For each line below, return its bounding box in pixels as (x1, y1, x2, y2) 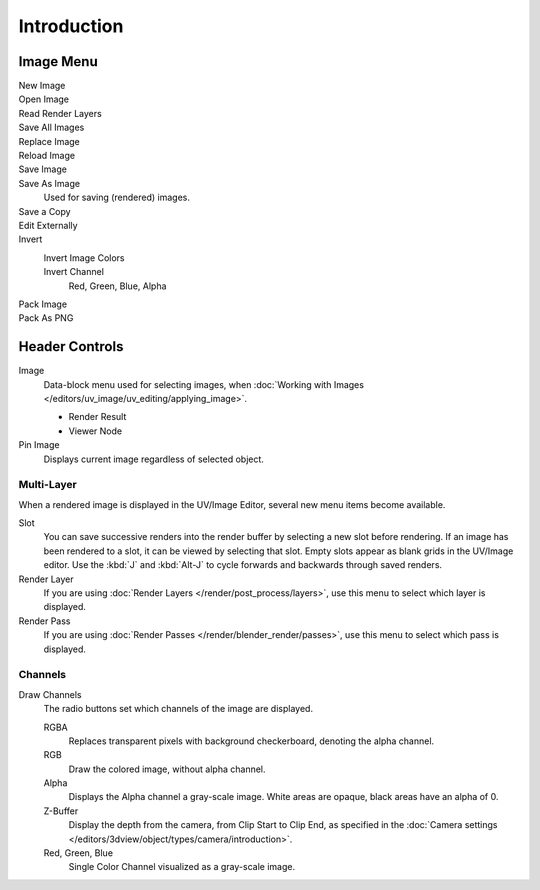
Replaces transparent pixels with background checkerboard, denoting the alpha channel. (68, 735, 435, 747)
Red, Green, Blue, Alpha (68, 280, 167, 292)
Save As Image (18, 177, 80, 189)
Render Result (68, 411, 127, 423)
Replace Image (18, 135, 80, 147)
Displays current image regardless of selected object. (43, 453, 265, 465)
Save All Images (18, 121, 85, 134)
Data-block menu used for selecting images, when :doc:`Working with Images (43, 378, 365, 390)
